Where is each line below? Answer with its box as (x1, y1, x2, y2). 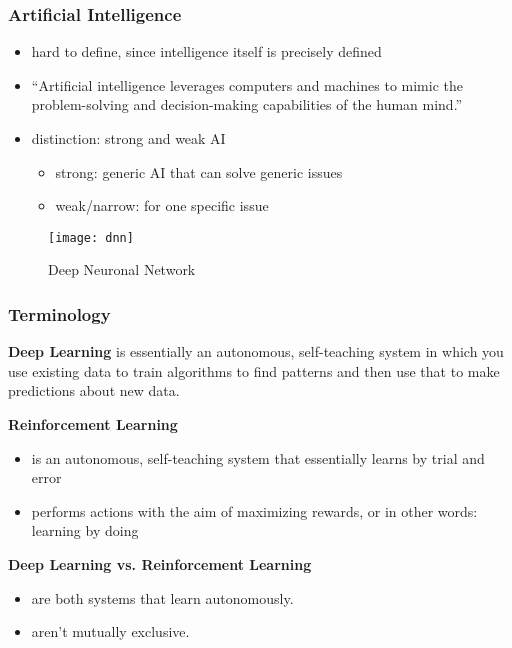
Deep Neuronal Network (48, 259, 196, 280)
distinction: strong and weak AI (31, 128, 226, 148)
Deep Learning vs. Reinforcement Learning (8, 554, 312, 574)
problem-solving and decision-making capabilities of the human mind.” (31, 94, 463, 115)
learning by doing (31, 520, 139, 541)
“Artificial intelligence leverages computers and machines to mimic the (31, 74, 463, 95)
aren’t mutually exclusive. (31, 621, 190, 642)
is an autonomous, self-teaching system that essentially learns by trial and (31, 447, 485, 468)
